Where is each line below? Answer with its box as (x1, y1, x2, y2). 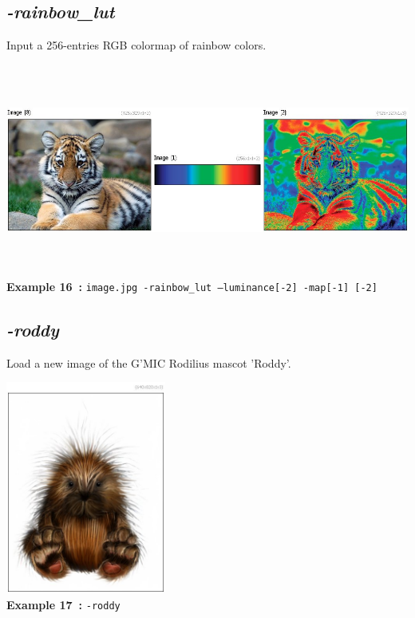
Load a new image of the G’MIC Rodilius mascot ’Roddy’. (6, 354, 291, 371)
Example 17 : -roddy (6, 596, 121, 612)
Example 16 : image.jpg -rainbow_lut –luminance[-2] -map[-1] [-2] (6, 278, 377, 294)
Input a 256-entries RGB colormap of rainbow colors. (6, 37, 267, 53)
